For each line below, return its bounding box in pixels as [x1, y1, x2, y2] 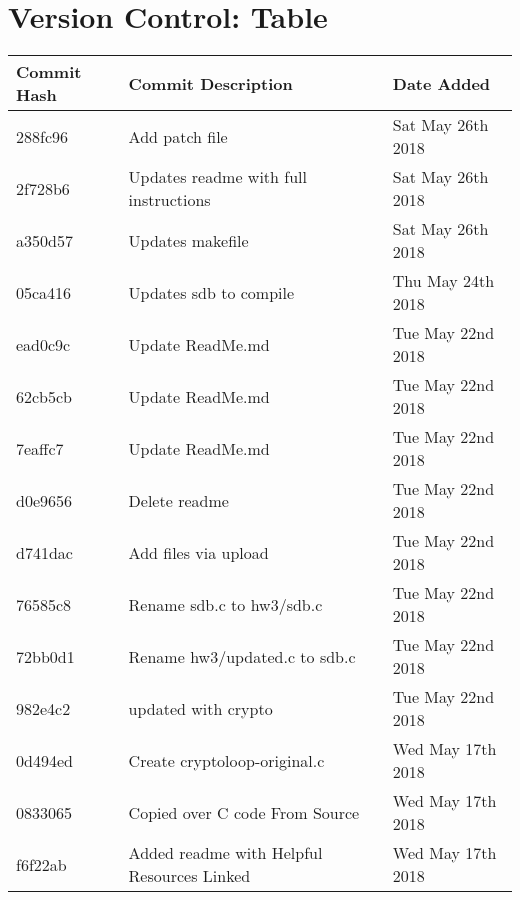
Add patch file [128, 124, 228, 148]
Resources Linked [128, 864, 251, 888]
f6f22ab [16, 852, 67, 876]
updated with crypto [128, 696, 273, 720]
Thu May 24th [392, 269, 495, 293]
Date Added [392, 71, 491, 95]
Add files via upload [128, 540, 269, 564]
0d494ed [16, 748, 73, 772]
